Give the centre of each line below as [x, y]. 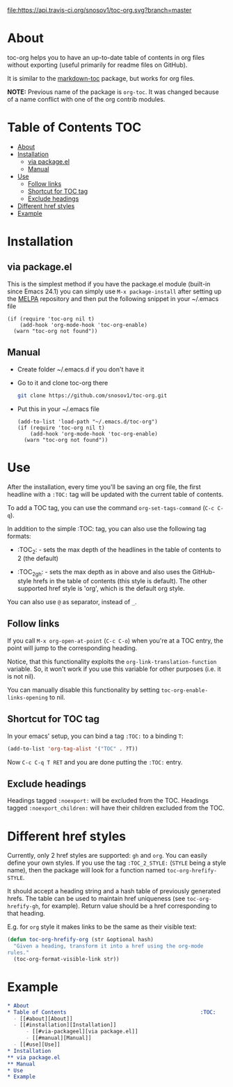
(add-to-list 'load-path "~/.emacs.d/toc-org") [87, 422]
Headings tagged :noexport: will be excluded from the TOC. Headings [108, 801]
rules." [18, 953]
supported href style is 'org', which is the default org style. [101, 589]
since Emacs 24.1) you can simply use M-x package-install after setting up [114, 291]
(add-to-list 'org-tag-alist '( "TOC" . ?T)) [73, 748]
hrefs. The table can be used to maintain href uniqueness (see [96, 899]
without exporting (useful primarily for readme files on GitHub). [97, 65]
